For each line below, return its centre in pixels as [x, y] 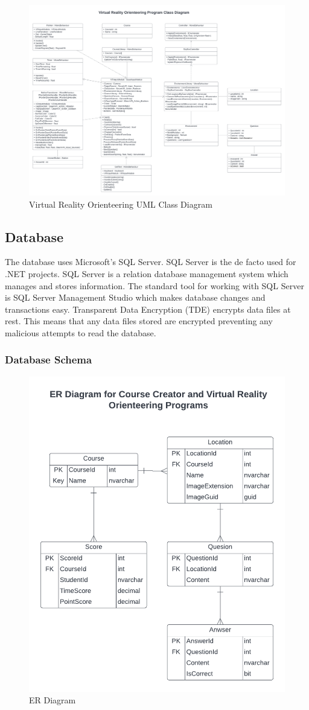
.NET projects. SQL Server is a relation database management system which [147, 273]
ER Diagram [53, 700]
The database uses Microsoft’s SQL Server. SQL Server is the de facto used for [151, 262]
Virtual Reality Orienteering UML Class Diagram [121, 204]
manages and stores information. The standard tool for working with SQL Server [154, 285]
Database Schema [49, 360]
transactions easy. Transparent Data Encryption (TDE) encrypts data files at [148, 309]
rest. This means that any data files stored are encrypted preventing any [139, 321]
